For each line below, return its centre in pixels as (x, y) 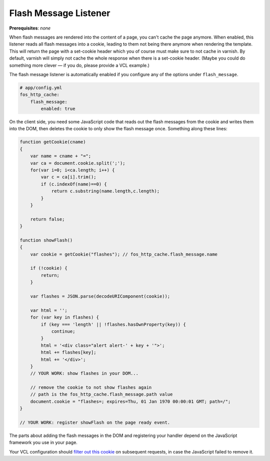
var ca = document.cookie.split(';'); (78, 163)
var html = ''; (49, 310)
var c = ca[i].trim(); (69, 177)
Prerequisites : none (30, 28)
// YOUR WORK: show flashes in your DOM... (84, 374)
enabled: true (58, 109)
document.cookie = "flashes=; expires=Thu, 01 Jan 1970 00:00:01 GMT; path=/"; (130, 401)
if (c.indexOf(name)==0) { (74, 184)
